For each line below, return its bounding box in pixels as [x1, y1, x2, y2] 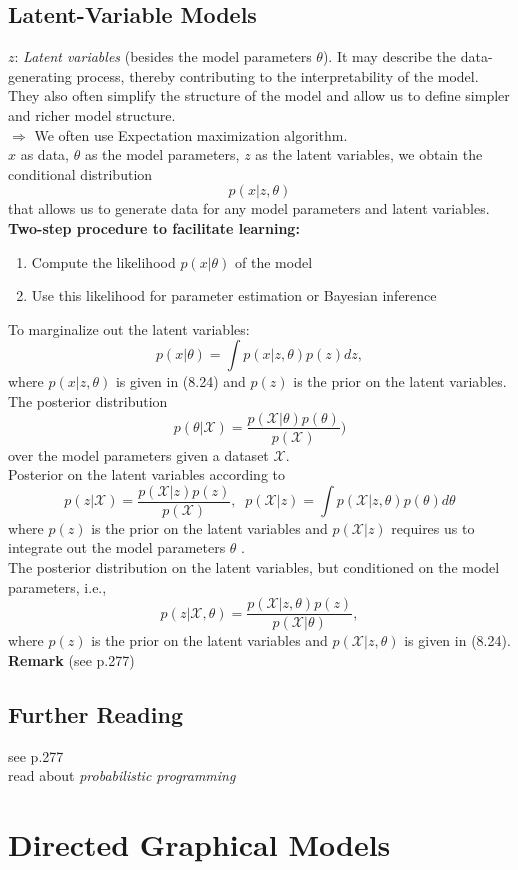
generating [8, 65, 72, 86]
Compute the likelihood [31, 251, 176, 272]
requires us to [391, 517, 475, 538]
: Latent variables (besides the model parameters [14, 46, 312, 67]
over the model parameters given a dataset [8, 444, 269, 465]
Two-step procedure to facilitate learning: [8, 217, 300, 238]
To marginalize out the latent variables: [8, 318, 250, 339]
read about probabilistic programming [8, 765, 236, 786]
